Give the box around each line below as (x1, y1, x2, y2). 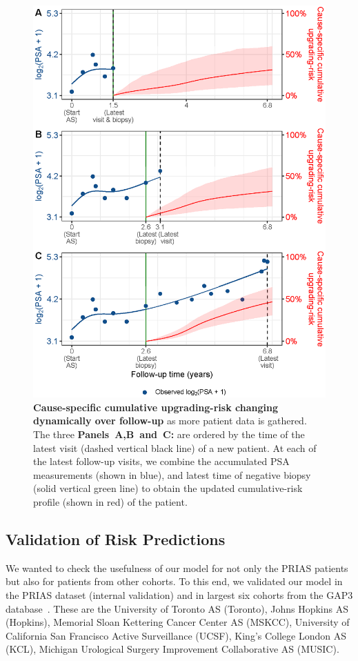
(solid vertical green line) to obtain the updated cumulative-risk (33, 481, 303, 495)
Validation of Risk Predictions (6, 529, 226, 550)
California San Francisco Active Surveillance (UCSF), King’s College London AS (6, 628, 347, 642)
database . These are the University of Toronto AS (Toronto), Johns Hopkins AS (6, 601, 348, 615)
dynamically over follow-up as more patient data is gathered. (33, 413, 307, 428)
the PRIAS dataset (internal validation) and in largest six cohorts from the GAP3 (6, 588, 353, 602)
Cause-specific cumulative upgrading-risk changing (33, 399, 278, 414)
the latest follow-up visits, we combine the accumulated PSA (33, 454, 290, 468)
